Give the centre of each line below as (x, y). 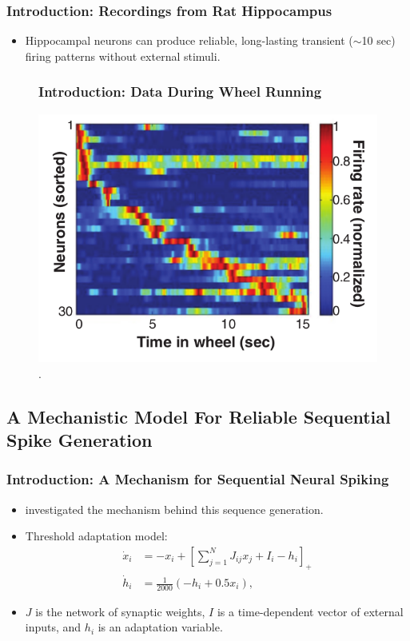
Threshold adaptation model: (96, 536)
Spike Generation (80, 440)
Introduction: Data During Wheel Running (180, 92)
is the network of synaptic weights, (120, 611)
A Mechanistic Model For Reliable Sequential (199, 416)
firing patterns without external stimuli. (123, 56)
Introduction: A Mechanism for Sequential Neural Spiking (198, 479)
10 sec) (378, 40)
